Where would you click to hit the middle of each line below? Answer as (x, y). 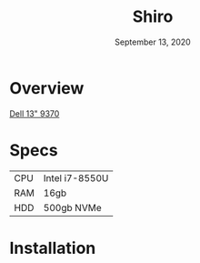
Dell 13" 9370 (35, 113)
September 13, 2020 (153, 42)
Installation (53, 248)
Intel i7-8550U (76, 177)
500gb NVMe (72, 207)
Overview (47, 88)
